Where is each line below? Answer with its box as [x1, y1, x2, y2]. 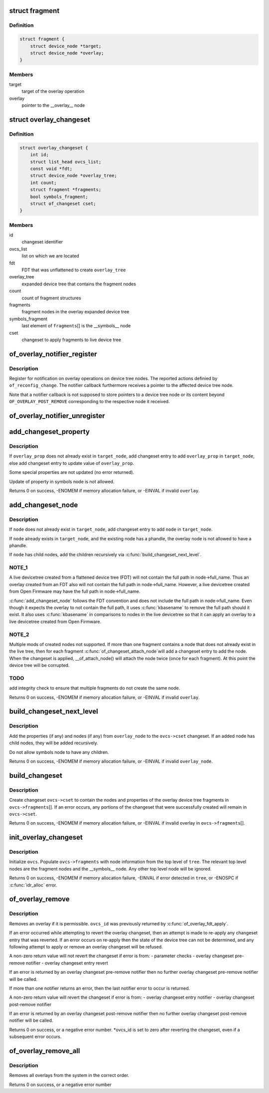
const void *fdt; [30, 166, 73, 172]
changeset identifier [21, 239, 63, 245]
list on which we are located [21, 253, 79, 259]
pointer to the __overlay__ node [21, 102, 85, 108]
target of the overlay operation [21, 88, 85, 94]
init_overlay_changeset [9, 833, 83, 842]
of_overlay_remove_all [9, 1047, 80, 1055]
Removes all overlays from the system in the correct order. [9, 1073, 130, 1079]
